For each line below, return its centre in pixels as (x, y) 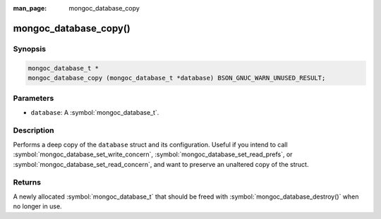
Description (34, 130)
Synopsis (29, 49)
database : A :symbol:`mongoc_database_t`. (95, 112)
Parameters (34, 99)
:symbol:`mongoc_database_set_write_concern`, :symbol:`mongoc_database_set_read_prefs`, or (153, 154)
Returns (27, 182)
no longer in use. (38, 206)
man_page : (30, 8)
